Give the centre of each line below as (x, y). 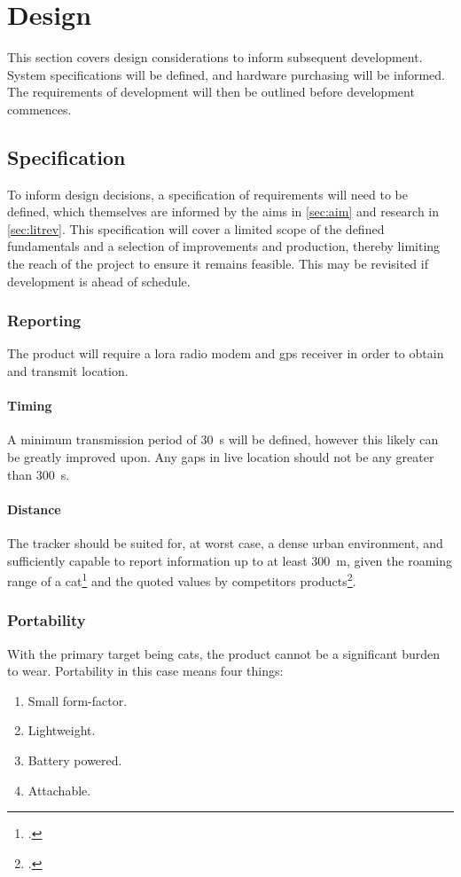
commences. (39, 109)
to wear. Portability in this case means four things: (145, 671)
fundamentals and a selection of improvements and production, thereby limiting (224, 246)
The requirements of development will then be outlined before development (211, 92)
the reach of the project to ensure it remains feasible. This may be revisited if (218, 264)
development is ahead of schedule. (99, 281)
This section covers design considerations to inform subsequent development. (215, 57)
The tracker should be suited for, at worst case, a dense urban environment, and (225, 543)
